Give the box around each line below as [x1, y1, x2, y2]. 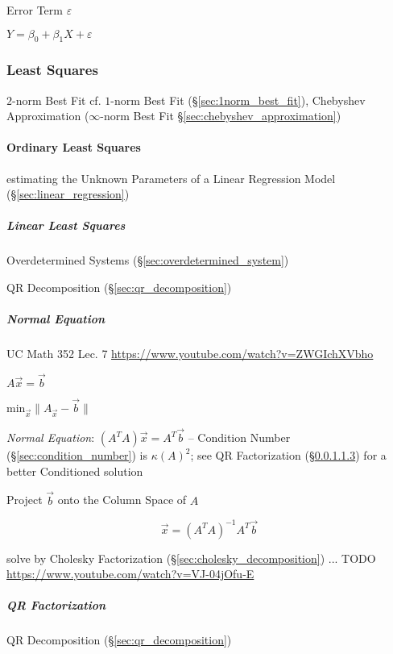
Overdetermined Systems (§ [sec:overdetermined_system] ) [6, 252, 289, 269]
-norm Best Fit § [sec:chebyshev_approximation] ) [100, 107, 341, 124]
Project [6, 491, 43, 508]
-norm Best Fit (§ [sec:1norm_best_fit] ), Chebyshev [110, 91, 366, 108]
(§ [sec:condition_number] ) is [6, 447, 148, 464]
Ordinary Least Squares [6, 139, 141, 156]
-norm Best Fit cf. [12, 91, 101, 108]
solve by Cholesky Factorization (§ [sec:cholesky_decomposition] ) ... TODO [6, 549, 376, 566]
